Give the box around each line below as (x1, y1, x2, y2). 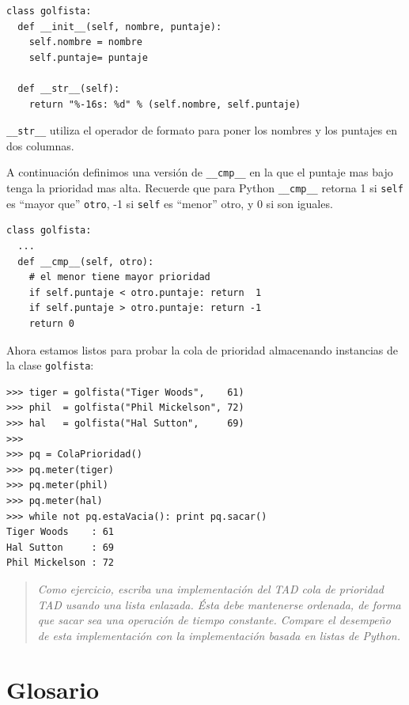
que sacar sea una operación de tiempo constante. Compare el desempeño (37, 612, 391, 628)
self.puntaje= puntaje (28, 51, 148, 63)
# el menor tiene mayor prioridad (28, 271, 210, 283)
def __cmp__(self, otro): (17, 256, 154, 267)
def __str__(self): (17, 82, 120, 94)
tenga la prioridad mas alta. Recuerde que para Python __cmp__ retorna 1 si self (6, 180, 403, 196)
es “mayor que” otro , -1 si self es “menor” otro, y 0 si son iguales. (6, 195, 333, 211)
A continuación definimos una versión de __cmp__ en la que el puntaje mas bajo (6, 164, 393, 180)
